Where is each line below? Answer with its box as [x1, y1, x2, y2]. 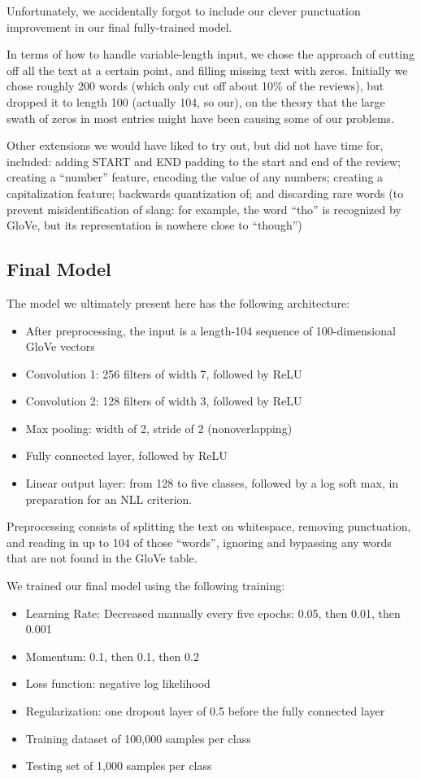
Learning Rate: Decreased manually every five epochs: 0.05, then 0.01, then [25, 604, 401, 621]
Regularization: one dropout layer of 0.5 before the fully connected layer [25, 702, 385, 720]
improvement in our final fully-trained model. [7, 18, 232, 35]
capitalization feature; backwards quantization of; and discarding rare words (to [7, 184, 404, 201]
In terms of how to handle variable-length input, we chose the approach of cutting [7, 46, 414, 63]
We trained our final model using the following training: [7, 577, 285, 594]
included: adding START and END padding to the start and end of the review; [7, 152, 401, 169]
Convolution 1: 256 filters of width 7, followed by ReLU [25, 365, 302, 382]
